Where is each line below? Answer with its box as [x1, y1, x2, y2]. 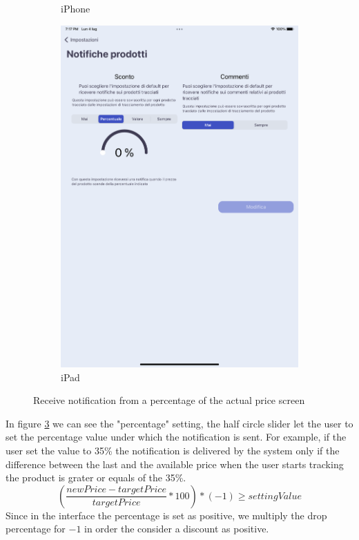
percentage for [6, 521, 66, 536]
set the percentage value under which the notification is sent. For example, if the [6, 430, 347, 444]
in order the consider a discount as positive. [84, 521, 269, 536]
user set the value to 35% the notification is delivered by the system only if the [6, 443, 340, 457]
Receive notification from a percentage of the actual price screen [33, 393, 305, 407]
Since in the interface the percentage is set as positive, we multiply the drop [6, 508, 327, 522]
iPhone [61, 1, 90, 15]
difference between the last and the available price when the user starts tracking [6, 456, 344, 471]
